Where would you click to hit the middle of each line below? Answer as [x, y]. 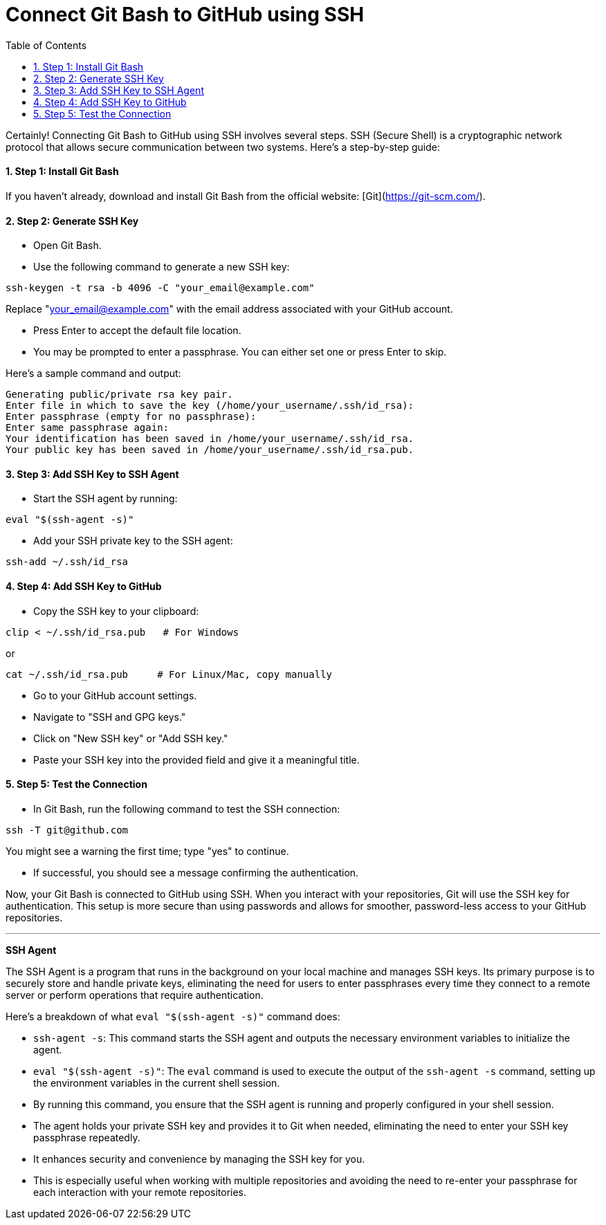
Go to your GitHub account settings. [115, 695]
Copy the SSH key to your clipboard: [116, 611]
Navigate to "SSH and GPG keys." [110, 717]
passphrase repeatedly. [87, 1137]
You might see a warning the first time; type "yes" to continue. [147, 851]
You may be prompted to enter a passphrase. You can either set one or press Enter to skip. [240, 352]
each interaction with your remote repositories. [140, 1192]
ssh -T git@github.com [67, 830]
